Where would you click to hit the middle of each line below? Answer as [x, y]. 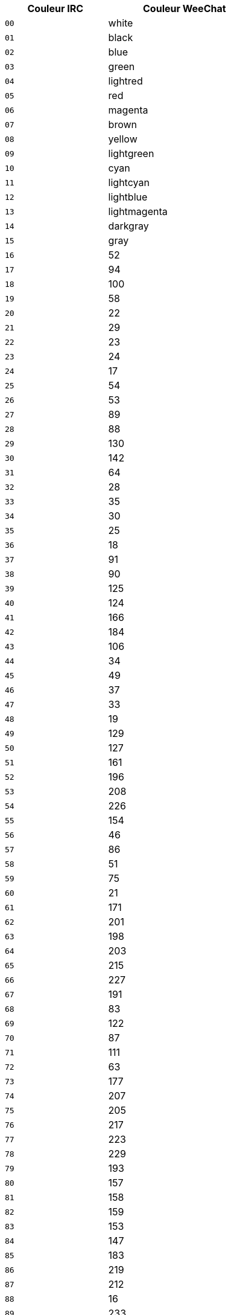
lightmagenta [138, 211]
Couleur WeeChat [185, 8]
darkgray [128, 226]
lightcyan [129, 182]
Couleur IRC [55, 8]
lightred [125, 81]
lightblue [128, 197]
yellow [123, 139]
